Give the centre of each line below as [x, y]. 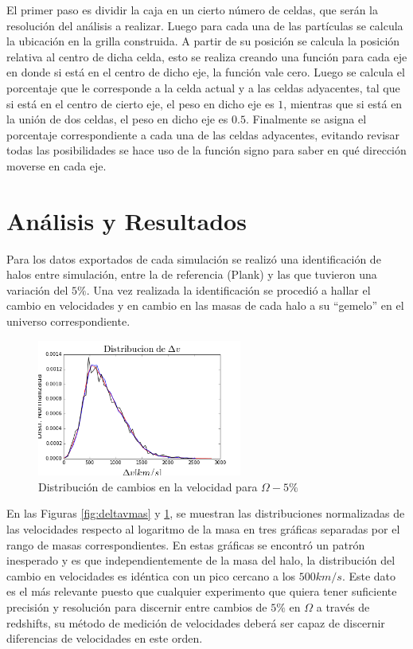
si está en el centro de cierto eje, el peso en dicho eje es [140, 103]
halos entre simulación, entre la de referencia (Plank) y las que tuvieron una [192, 274]
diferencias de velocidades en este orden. [105, 638]
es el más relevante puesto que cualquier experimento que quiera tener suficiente [202, 591]
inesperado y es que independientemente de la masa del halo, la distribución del [201, 560]
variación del [37, 289]
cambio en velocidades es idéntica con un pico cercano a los [151, 575]
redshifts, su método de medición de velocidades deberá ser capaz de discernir [196, 622]
